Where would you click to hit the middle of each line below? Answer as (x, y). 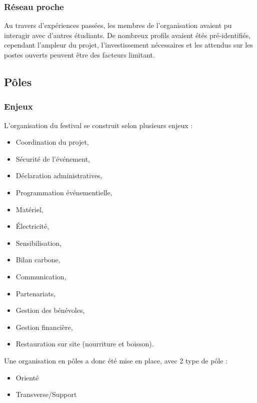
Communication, (41, 276)
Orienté (27, 377)
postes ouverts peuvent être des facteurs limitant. (79, 55)
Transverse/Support (46, 394)
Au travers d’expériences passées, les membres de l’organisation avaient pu (118, 25)
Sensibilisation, (38, 243)
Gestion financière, (44, 327)
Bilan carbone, (38, 260)
